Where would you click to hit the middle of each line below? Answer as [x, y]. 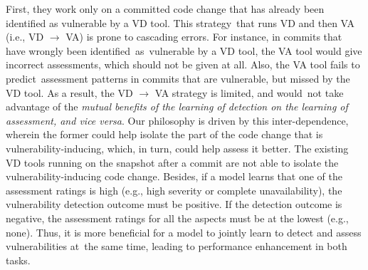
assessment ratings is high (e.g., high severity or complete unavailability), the [174, 190]
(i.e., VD [25, 37]
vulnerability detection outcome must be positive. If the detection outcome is [174, 204]
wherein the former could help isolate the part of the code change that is [164, 134]
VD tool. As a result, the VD [69, 92]
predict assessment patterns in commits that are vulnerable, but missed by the [178, 78]
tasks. [18, 260]
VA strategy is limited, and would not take [249, 92]
